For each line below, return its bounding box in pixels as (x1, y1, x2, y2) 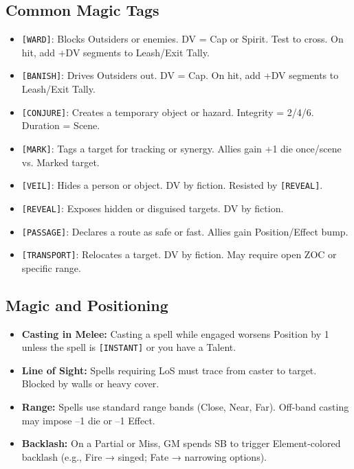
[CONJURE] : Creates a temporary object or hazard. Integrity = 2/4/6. (21, 104, 314, 119)
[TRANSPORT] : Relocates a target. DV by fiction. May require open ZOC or (21, 247, 337, 262)
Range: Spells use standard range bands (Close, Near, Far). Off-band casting (21, 400, 349, 414)
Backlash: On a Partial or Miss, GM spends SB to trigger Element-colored (21, 436, 341, 450)
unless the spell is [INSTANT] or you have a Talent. (21, 340, 236, 354)
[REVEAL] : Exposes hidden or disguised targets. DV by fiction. (21, 201, 284, 215)
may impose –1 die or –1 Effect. (21, 413, 155, 427)
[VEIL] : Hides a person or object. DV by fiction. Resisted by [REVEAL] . (21, 178, 323, 192)
